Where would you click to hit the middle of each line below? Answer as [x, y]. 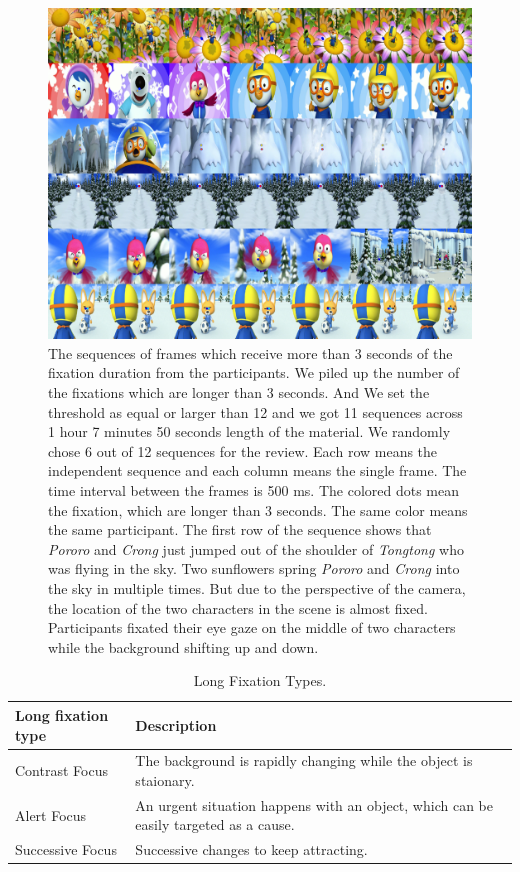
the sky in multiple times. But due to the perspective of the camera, [257, 587]
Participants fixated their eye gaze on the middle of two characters [252, 627]
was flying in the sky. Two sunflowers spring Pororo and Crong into [254, 568]
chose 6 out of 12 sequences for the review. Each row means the [243, 450]
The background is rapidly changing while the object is [304, 760]
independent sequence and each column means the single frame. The [257, 470]
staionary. [165, 779]
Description [176, 724]
